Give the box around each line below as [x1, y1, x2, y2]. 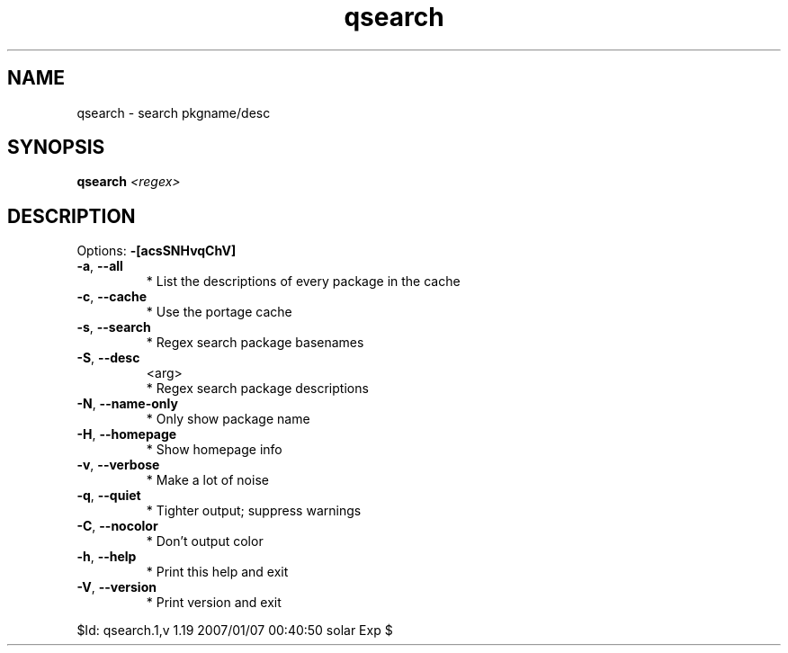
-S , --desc [76, 350, 140, 366]
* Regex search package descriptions [146, 380, 369, 397]
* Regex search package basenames [146, 335, 364, 351]
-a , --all [76, 258, 123, 274]
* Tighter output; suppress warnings [146, 503, 362, 519]
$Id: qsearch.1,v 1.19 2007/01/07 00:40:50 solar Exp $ [76, 622, 393, 639]
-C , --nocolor [76, 518, 158, 534]
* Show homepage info [146, 442, 282, 458]
